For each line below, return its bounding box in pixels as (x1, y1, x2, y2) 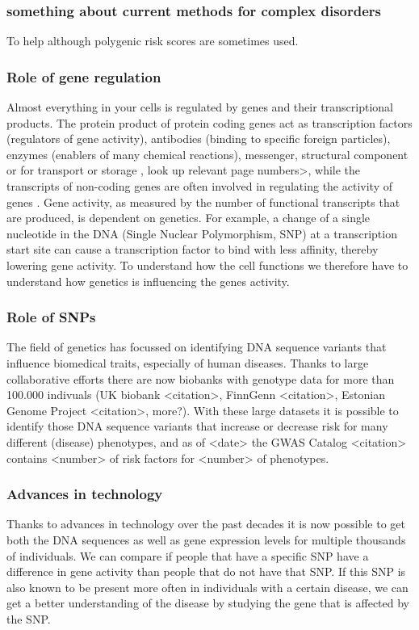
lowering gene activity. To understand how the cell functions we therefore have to (6, 256, 409, 273)
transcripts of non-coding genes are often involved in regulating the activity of (6, 178, 392, 194)
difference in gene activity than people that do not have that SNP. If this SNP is (6, 563, 406, 580)
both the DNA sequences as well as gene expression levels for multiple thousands (6, 531, 406, 548)
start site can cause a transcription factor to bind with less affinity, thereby (6, 241, 379, 258)
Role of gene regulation (6, 66, 161, 86)
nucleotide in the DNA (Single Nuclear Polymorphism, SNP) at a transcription (6, 225, 397, 241)
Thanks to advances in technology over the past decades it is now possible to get (6, 515, 406, 532)
